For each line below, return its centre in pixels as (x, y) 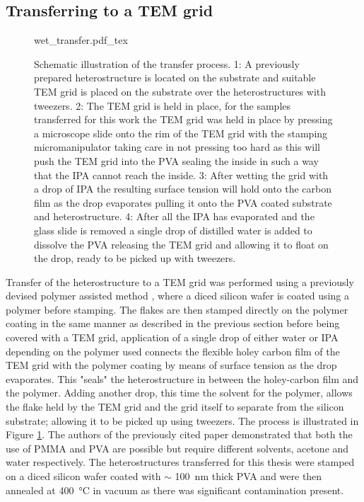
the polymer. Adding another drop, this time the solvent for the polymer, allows (179, 393)
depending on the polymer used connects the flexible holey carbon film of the (173, 351)
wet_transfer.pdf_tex (81, 40)
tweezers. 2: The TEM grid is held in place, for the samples (163, 105)
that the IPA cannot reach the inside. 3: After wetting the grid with (181, 175)
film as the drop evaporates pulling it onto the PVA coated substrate (183, 202)
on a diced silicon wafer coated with (83, 476)
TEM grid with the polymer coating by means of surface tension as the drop (171, 365)
